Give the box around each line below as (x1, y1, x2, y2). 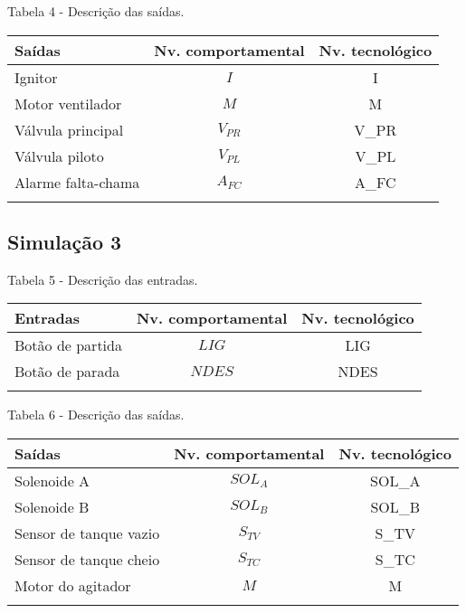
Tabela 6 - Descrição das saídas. (7, 405, 185, 424)
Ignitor (14, 66, 58, 88)
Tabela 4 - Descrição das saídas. (7, 2, 185, 20)
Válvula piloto (14, 145, 104, 166)
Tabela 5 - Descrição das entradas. (7, 269, 198, 288)
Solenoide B (14, 495, 90, 517)
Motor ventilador (14, 92, 122, 114)
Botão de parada (14, 361, 120, 382)
